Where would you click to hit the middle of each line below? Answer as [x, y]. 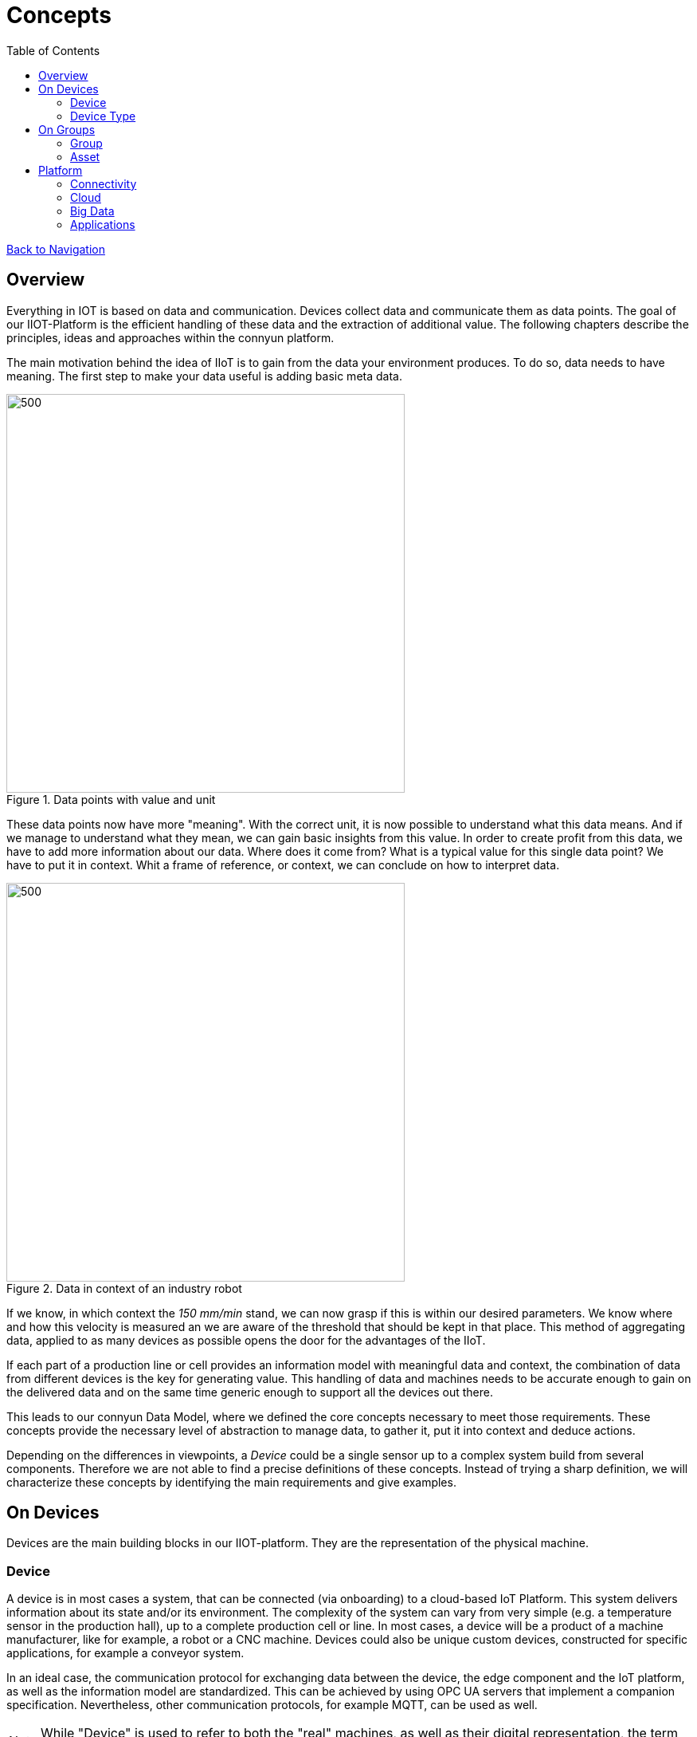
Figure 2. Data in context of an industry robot [124, 1288]
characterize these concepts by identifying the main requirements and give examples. [231, 1482]
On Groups [67, 129]
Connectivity [104, 183]
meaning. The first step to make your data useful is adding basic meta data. [204, 376]
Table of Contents [53, 50]
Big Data [92, 211]
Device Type [103, 116]
